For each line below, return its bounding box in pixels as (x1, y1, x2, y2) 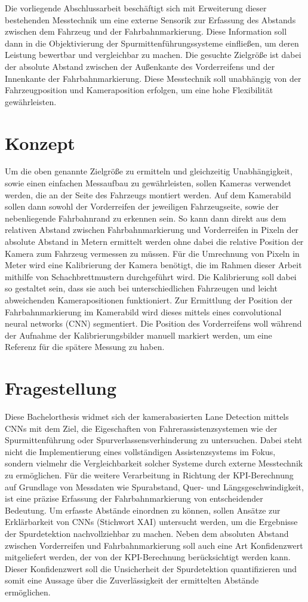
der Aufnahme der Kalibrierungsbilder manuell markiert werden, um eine (5, 328, 272, 341)
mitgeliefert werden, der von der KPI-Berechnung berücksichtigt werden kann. (5, 551, 291, 563)
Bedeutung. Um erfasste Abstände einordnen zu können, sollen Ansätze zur (5, 503, 281, 516)
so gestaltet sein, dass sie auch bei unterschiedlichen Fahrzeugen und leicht (5, 282, 278, 294)
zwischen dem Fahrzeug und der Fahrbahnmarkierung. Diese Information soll (5, 25, 287, 38)
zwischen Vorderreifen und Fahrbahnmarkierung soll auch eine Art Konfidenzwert (5, 539, 303, 551)
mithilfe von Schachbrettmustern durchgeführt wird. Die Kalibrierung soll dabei (5, 270, 297, 282)
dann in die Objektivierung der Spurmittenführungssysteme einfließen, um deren (5, 36, 299, 49)
